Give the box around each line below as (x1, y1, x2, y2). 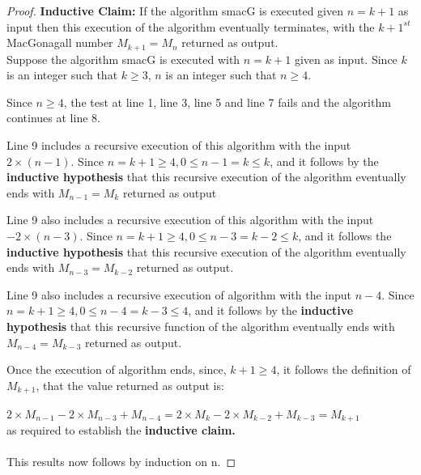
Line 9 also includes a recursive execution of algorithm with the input (6, 286, 351, 303)
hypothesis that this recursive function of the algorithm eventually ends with (6, 317, 395, 334)
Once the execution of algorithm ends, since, (6, 361, 227, 378)
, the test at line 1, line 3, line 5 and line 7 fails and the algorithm (63, 93, 391, 110)
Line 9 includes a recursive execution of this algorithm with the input (6, 137, 351, 154)
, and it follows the (298, 227, 392, 244)
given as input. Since (294, 50, 398, 67)
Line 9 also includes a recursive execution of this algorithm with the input (6, 211, 374, 228)
